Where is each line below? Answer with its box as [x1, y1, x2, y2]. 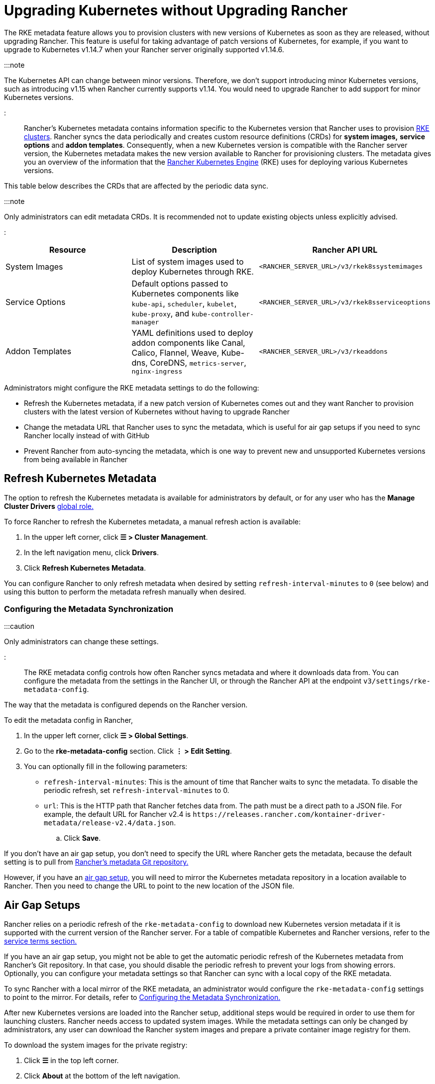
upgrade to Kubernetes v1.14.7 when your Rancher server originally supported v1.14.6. [4, 45, 284, 54]
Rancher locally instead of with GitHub [24, 431, 150, 440]
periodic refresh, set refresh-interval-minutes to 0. [44, 786, 229, 795]
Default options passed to [131, 278, 228, 289]
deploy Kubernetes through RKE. [131, 266, 254, 277]
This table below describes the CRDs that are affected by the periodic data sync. [4, 181, 268, 190]
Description [172, 244, 217, 255]
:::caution [4, 622, 35, 631]
